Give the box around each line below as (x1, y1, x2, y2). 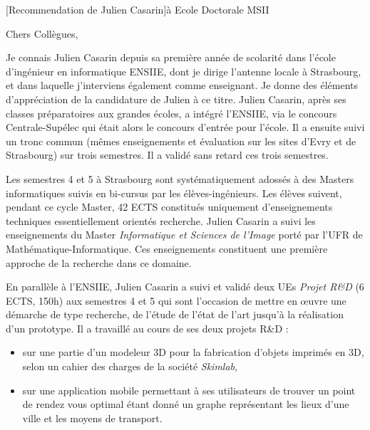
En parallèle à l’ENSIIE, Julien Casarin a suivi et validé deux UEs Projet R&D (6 (6, 279, 364, 294)
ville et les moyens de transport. (22, 410, 163, 425)
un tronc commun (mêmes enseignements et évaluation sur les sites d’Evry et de (6, 133, 356, 148)
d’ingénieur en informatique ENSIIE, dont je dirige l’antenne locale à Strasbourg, (6, 63, 361, 78)
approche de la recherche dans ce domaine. (6, 255, 192, 270)
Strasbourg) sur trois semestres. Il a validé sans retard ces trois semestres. (6, 147, 329, 162)
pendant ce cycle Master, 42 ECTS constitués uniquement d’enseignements (6, 199, 333, 214)
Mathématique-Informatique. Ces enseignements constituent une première (6, 241, 328, 256)
